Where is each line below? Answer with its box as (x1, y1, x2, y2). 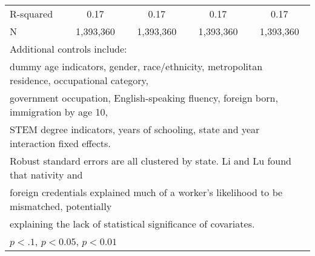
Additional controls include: (10, 42, 127, 56)
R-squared (10, 7, 53, 21)
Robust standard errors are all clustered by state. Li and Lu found (10, 154, 291, 168)
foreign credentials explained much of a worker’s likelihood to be (10, 185, 283, 199)
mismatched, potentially (10, 199, 112, 213)
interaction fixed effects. (10, 136, 111, 150)
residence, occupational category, (10, 73, 149, 87)
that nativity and (10, 168, 83, 182)
